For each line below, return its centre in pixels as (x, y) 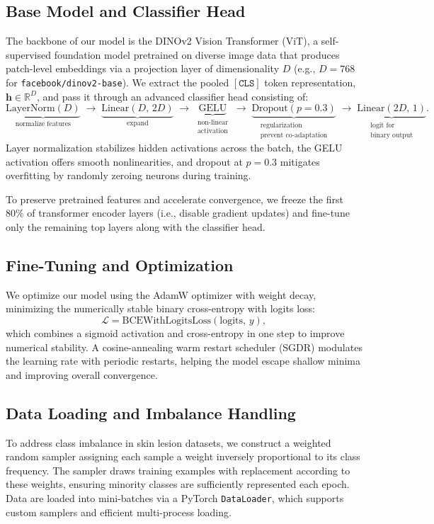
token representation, (310, 82)
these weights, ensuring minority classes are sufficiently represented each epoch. (178, 484)
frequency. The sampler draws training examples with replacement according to (178, 470)
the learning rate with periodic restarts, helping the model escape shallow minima (183, 361)
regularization (281, 126)
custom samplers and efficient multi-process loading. (119, 512)
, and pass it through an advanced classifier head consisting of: (172, 96)
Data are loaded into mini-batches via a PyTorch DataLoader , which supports (175, 498)
